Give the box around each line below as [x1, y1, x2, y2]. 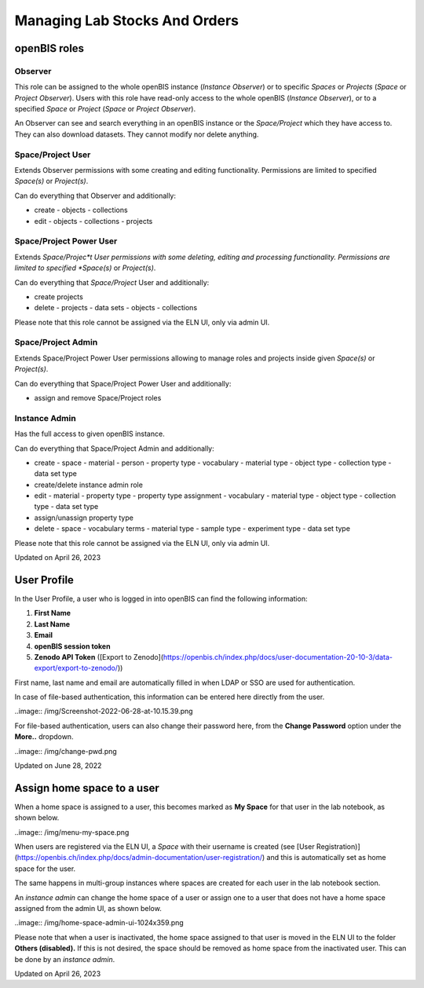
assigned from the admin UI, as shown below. [14, 904, 163, 913]
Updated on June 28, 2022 [14, 761, 102, 770]
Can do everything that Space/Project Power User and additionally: [14, 379, 232, 388]
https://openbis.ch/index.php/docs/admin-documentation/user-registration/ [16, 853, 263, 862]
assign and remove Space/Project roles [34, 393, 162, 402]
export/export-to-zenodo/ [34, 664, 118, 673]
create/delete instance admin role [34, 480, 143, 489]
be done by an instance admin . [14, 954, 115, 964]
